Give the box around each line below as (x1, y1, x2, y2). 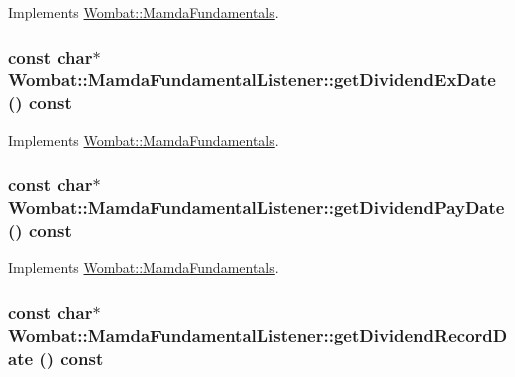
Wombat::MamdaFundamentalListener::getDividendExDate (8, 67, 496, 92)
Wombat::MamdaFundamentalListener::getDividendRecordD (8, 322, 508, 347)
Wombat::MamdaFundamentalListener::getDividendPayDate (8, 195, 505, 220)
